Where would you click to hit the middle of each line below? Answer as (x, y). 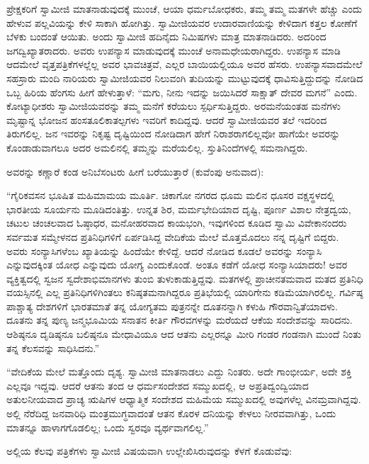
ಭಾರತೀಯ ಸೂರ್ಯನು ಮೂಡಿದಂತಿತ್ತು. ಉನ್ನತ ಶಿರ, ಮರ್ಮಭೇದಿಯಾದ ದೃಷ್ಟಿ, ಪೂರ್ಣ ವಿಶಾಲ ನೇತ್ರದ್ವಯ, (179, 209)
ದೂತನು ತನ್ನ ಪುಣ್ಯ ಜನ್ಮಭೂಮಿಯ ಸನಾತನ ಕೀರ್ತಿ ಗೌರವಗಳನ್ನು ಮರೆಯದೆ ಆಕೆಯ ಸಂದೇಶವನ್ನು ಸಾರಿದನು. (180, 320)
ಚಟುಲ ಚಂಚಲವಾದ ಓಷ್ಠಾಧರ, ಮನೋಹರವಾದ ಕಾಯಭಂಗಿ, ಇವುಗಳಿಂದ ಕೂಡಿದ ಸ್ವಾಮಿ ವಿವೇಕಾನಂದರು (177, 223)
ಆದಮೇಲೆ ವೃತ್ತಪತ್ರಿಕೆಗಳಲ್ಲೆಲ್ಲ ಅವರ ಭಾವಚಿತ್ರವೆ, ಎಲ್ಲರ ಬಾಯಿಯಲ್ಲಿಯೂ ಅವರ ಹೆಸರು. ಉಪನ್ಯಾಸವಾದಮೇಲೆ (184, 64)
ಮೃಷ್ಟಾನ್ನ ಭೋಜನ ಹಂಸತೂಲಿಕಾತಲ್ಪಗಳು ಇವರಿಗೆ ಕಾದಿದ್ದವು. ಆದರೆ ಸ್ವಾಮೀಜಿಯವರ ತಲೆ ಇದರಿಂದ (167, 119)
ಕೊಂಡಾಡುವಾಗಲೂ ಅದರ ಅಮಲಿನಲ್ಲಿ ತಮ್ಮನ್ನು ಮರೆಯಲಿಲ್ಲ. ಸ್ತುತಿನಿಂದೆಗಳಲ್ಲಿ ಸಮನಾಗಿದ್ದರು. (157, 147)
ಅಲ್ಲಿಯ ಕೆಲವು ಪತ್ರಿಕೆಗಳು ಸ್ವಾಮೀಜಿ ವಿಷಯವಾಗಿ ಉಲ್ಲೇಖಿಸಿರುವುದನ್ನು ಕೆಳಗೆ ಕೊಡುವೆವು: (149, 451)
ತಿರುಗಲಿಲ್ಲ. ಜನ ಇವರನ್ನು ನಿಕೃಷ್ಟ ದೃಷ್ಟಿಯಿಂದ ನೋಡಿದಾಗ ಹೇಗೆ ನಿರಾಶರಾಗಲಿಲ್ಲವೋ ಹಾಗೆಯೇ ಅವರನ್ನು (174, 134)
